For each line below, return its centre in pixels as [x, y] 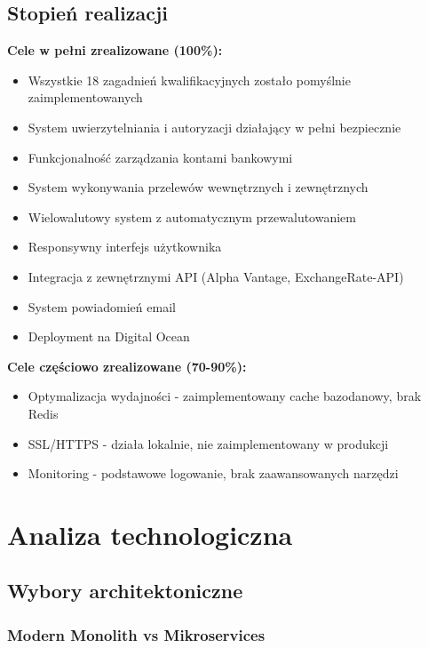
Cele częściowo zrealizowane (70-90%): [127, 366]
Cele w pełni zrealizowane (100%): [115, 50]
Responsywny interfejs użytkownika [125, 247]
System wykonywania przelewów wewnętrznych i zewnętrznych [198, 187]
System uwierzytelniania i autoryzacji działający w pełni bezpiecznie [214, 127]
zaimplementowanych [85, 97]
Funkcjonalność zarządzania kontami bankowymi [160, 157]
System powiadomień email [102, 306]
